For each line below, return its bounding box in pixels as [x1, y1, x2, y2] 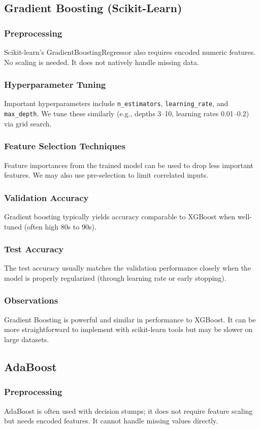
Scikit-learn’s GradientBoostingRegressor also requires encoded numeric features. [4, 47, 256, 57]
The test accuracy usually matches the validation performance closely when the [4, 262, 251, 273]
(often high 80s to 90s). [24, 221, 96, 232]
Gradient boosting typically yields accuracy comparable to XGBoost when [4, 211, 235, 221]
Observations [4, 294, 58, 307]
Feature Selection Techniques [4, 140, 125, 152]
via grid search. [4, 118, 52, 128]
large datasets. [4, 334, 49, 344]
